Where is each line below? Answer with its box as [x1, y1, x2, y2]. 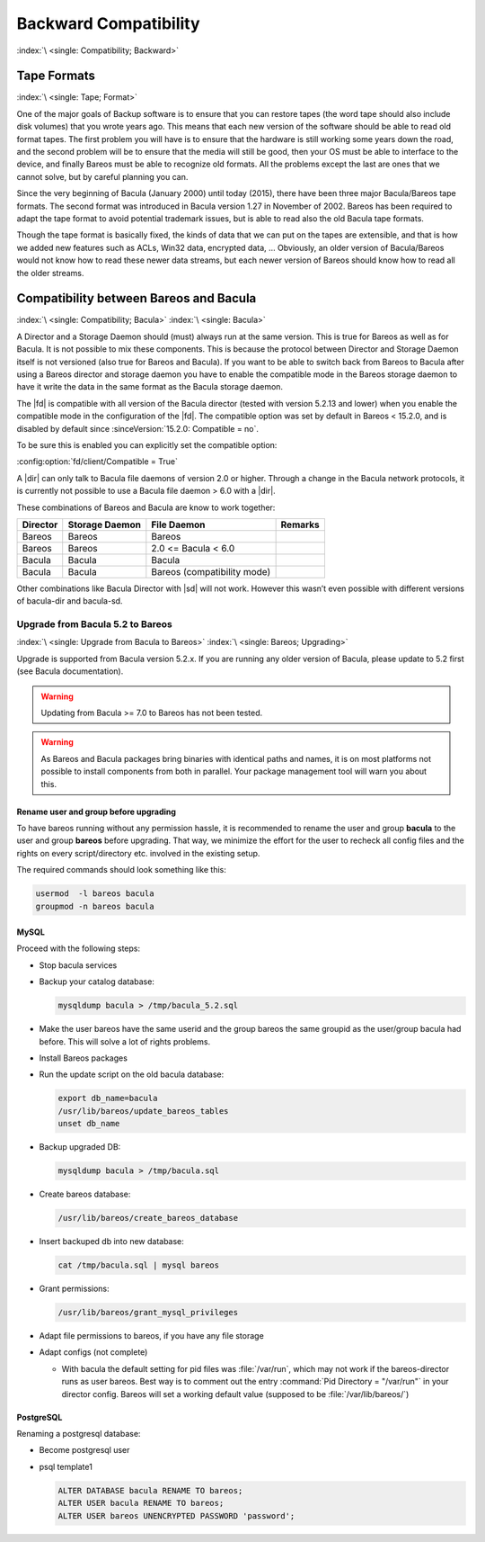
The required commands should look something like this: [16, 865, 226, 875]
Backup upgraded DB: [39, 1142, 121, 1152]
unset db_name [57, 1118, 120, 1129]
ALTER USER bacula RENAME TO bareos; [57, 1498, 225, 1509]
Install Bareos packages [39, 1053, 128, 1063]
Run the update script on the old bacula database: [39, 1069, 225, 1080]
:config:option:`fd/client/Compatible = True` [16, 456, 179, 467]
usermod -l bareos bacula [35, 889, 154, 899]
